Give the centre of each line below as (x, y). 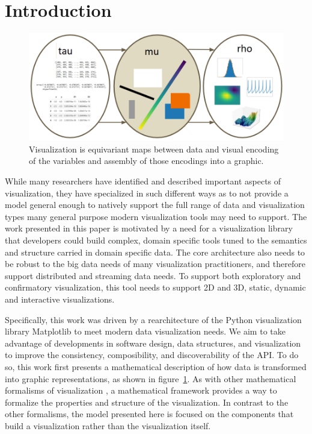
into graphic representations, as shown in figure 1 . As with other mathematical (151, 378)
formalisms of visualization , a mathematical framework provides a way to (141, 390)
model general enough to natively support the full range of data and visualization (155, 205)
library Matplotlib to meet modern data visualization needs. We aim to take (145, 331)
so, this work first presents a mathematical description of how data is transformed (156, 366)
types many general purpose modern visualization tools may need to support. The (156, 216)
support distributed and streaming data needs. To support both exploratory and (153, 275)
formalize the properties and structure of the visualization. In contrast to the (147, 402)
